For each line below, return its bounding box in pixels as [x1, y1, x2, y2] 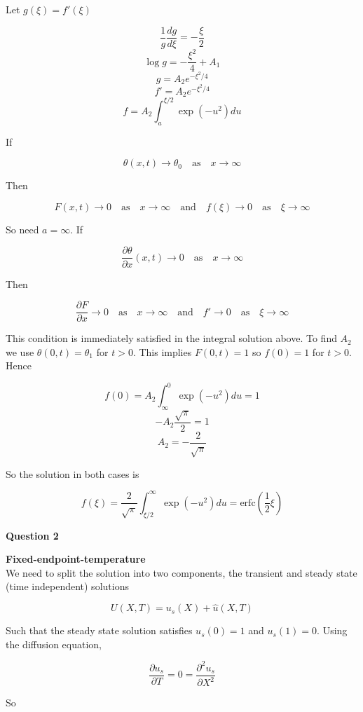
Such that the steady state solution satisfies [6, 623, 193, 638]
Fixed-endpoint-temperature [6, 552, 146, 566]
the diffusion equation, [6, 636, 102, 651]
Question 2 [6, 528, 59, 542]
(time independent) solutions [6, 579, 129, 594]
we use [6, 344, 34, 359]
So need [6, 221, 39, 236]
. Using [317, 623, 348, 638]
